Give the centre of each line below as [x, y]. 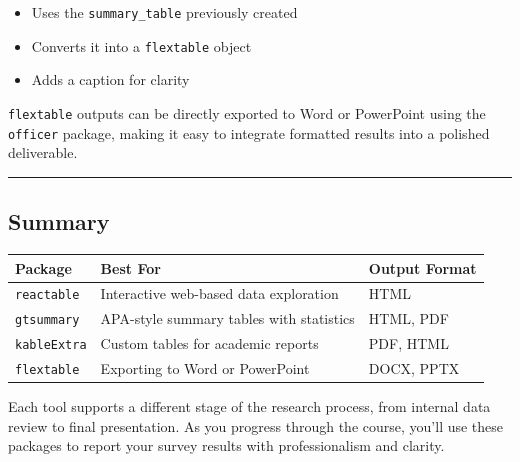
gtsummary [47, 320]
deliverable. [43, 152]
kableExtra [51, 345]
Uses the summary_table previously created [164, 12]
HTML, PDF [408, 318]
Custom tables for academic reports [209, 343]
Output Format [422, 267]
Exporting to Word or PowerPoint [205, 368]
